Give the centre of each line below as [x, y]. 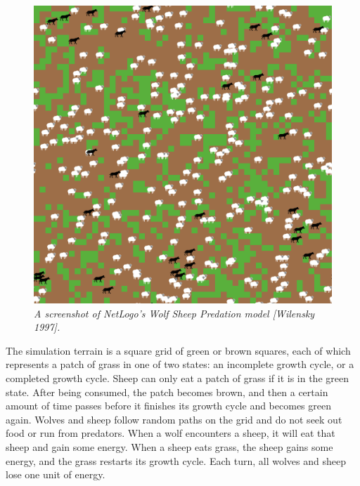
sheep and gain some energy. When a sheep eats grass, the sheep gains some [169, 446]
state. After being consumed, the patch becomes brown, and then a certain [167, 392]
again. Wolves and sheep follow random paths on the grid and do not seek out [174, 419]
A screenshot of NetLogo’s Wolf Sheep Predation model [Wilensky [174, 313]
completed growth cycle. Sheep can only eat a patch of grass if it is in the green [177, 377]
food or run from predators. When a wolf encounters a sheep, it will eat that [171, 433]
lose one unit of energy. [56, 474]
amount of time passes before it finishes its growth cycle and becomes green [168, 406]
